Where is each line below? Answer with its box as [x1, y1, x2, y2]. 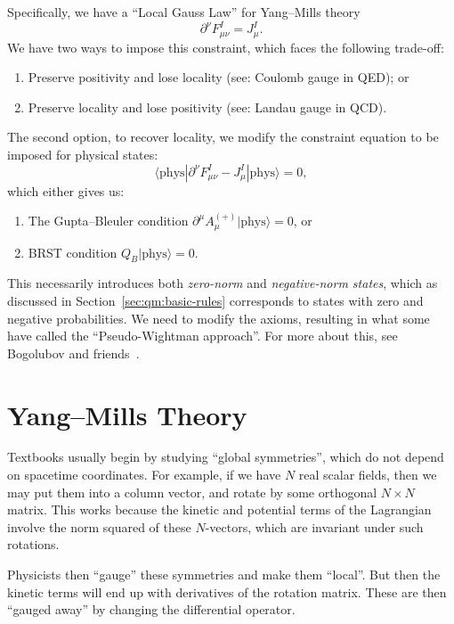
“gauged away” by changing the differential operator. [7, 600, 296, 619]
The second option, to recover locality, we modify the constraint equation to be [7, 127, 439, 146]
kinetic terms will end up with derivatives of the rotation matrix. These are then [7, 582, 447, 601]
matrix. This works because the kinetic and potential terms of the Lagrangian [7, 500, 432, 519]
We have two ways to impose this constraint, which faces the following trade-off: [7, 37, 444, 56]
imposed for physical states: [7, 144, 158, 163]
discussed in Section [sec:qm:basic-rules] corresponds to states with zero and [7, 291, 424, 309]
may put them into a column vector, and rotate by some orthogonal [7, 482, 377, 501]
